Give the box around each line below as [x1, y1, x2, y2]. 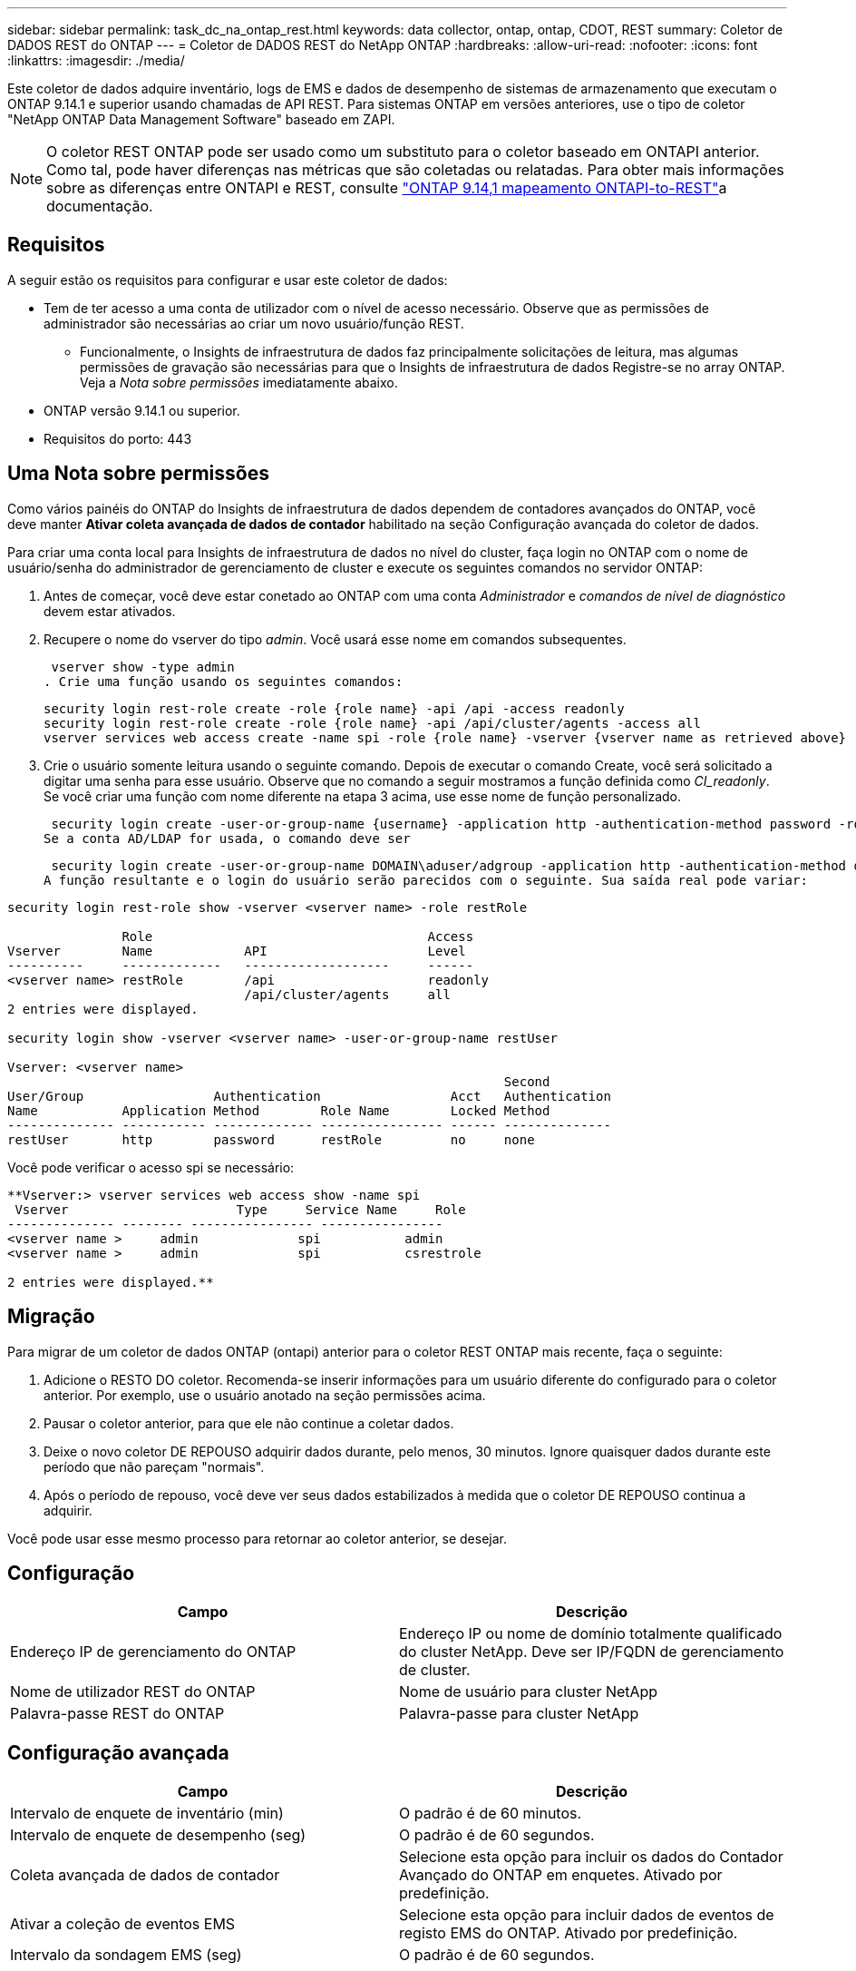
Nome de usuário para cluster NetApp [399, 1682, 658, 1701]
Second [503, 1074, 550, 1089]
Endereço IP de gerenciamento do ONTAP [10, 1642, 297, 1662]
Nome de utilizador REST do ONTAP [10, 1682, 256, 1701]
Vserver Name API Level [7, 943, 466, 958]
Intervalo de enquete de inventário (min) [10, 1804, 284, 1823]
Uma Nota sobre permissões [7, 462, 269, 485]
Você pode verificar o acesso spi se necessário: [7, 1159, 295, 1175]
